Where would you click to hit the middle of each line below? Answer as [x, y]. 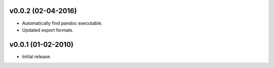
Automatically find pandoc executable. [62, 23]
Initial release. [37, 56]
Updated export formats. [48, 30]
